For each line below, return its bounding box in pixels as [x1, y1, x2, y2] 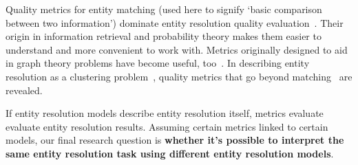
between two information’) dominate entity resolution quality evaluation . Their [6, 15, 344, 30]
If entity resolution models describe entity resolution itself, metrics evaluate [6, 106, 324, 120]
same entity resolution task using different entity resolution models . [6, 146, 334, 160]
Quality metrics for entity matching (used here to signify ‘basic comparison [6, 2, 322, 16]
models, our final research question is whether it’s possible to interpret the [6, 133, 344, 147]
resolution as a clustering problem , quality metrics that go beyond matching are [6, 69, 352, 83]
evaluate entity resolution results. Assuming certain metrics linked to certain [6, 119, 328, 133]
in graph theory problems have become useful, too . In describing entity [6, 56, 310, 70]
